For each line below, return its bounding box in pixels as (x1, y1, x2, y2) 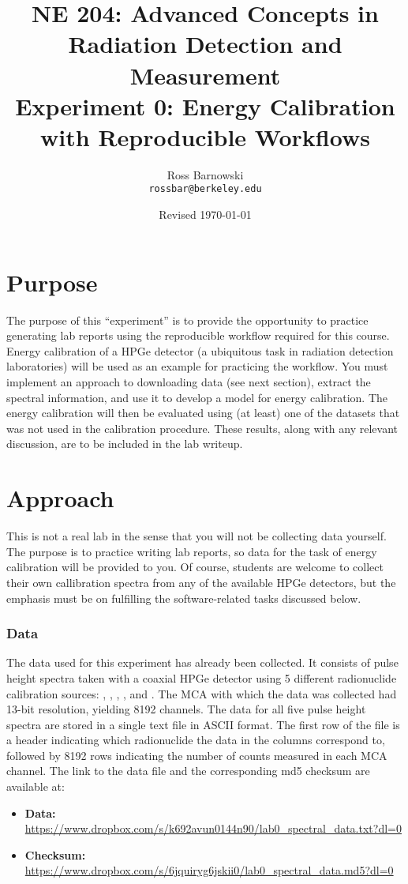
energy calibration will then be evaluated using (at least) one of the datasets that (6, 404, 400, 421)
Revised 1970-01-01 (159, 206, 252, 223)
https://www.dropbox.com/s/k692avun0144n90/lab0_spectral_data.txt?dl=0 (24, 820, 402, 837)
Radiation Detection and (68, 28, 342, 60)
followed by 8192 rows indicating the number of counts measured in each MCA (6, 747, 387, 763)
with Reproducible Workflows (40, 120, 370, 152)
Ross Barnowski (167, 166, 244, 182)
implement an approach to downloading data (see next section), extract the (6, 374, 371, 390)
